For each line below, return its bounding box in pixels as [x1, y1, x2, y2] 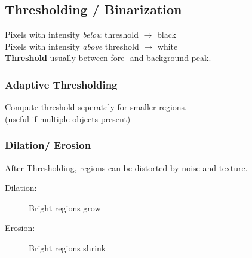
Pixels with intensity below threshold [5, 28, 139, 41]
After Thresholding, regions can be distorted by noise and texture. [5, 161, 248, 174]
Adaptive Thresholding [5, 77, 118, 92]
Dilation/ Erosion [5, 138, 91, 153]
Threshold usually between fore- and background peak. [5, 51, 211, 64]
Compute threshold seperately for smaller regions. [5, 101, 188, 113]
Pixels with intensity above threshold [5, 40, 139, 52]
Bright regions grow [29, 201, 101, 214]
